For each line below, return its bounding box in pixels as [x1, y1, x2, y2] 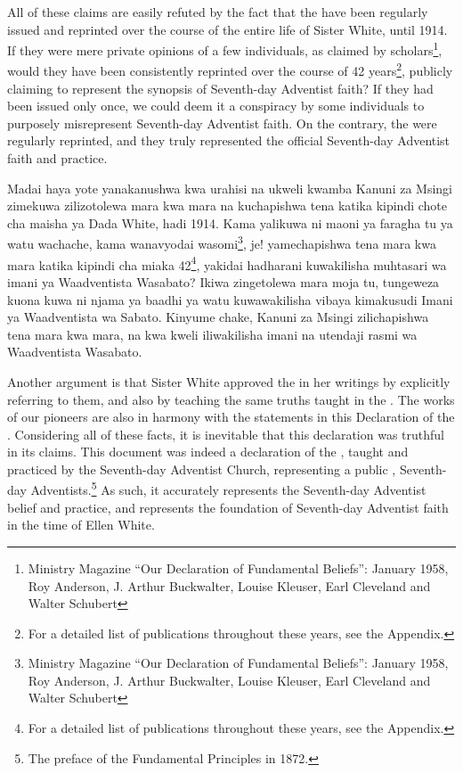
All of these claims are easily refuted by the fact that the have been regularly [7, 3, 428, 21]
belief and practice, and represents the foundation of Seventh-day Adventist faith [7, 498, 449, 516]
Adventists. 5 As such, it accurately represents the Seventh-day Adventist [30, 478, 426, 499]
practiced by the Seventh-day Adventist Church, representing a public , [7, 459, 396, 478]
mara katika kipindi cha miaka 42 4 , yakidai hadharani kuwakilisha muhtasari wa [7, 252, 447, 274]
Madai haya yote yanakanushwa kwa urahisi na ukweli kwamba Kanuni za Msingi [7, 178, 453, 197]
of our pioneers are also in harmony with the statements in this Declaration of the [7, 407, 455, 426]
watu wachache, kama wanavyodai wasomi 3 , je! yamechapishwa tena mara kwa [7, 232, 436, 253]
